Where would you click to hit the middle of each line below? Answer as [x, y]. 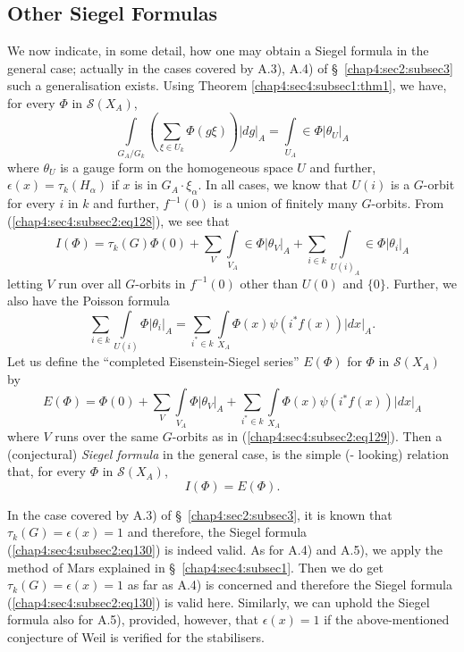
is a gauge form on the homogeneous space [177, 167]
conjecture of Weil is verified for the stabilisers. [136, 636]
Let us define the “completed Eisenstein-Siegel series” [153, 361]
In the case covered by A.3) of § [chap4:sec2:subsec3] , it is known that [200, 514]
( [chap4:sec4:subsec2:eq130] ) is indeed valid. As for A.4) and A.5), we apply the [225, 549]
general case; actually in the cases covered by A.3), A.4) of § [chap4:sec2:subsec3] [230, 67]
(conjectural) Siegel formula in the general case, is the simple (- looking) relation [228, 453]
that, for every [46, 471]
